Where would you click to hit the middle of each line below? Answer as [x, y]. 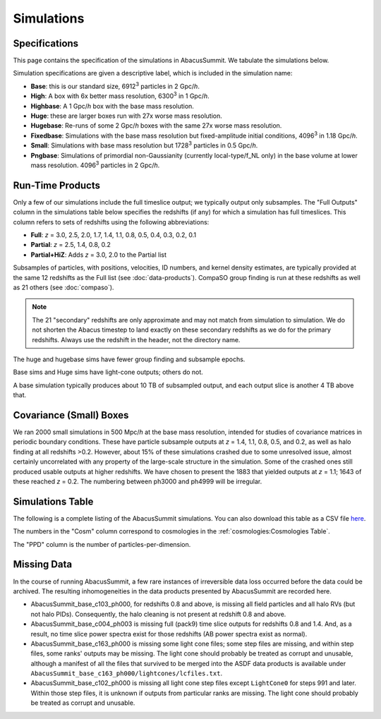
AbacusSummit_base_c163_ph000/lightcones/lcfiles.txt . [126, 673]
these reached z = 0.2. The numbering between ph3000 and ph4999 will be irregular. [138, 481]
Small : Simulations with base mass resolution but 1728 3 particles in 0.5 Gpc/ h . [144, 145]
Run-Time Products [56, 185]
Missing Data [43, 564]
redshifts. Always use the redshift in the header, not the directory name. [136, 339]
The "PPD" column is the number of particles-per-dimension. [102, 544]
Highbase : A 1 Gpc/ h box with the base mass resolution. [112, 106]
